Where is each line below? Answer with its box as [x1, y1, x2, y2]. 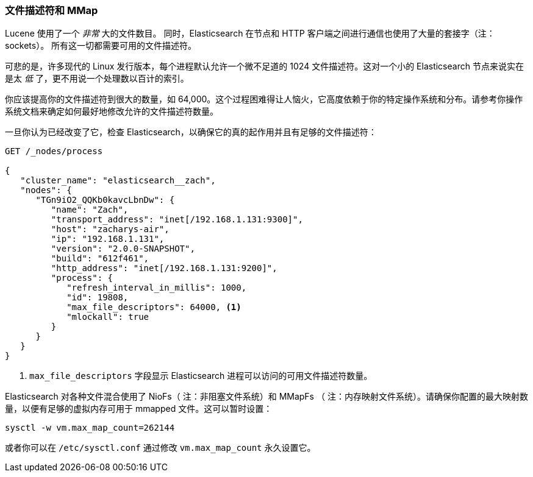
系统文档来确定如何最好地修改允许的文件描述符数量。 [5, 106, 218, 117]
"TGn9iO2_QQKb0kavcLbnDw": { [35, 195, 175, 205]
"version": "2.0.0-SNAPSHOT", [51, 244, 195, 254]
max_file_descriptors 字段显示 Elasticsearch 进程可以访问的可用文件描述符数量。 [29, 370, 373, 381]
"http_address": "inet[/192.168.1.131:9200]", [51, 263, 277, 274]
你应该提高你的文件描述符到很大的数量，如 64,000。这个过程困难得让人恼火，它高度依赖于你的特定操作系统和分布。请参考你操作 [5, 94, 523, 105]
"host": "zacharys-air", [51, 224, 170, 235]
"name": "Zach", [51, 205, 129, 215]
